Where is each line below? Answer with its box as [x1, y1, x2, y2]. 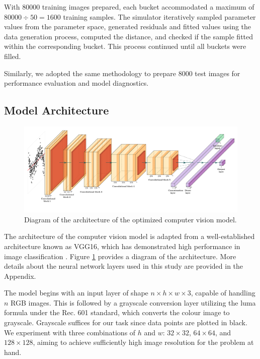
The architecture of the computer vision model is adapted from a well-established [4, 231, 255, 242]
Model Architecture [4, 102, 109, 118]
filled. [4, 50, 21, 61]
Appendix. [4, 270, 36, 281]
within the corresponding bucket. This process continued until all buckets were [4, 41, 246, 51]
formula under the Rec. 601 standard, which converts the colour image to [4, 307, 230, 318]
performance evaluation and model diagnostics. [4, 78, 149, 88]
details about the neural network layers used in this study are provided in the [4, 261, 243, 271]
